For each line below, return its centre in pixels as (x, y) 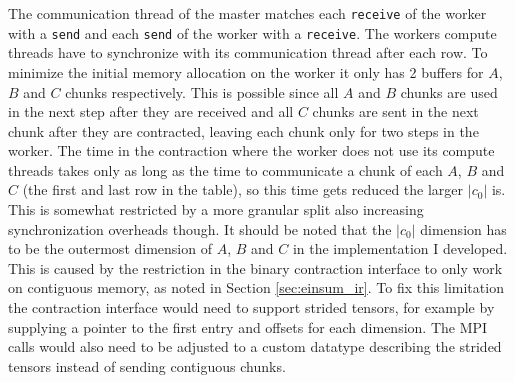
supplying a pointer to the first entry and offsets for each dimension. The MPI (248, 326)
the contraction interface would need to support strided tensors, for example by (251, 307)
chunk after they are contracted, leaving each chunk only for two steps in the (243, 130)
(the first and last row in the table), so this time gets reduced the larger (243, 189)
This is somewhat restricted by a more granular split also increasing (216, 209)
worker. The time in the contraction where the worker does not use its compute (251, 150)
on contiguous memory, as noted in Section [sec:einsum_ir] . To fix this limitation (256, 287)
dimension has (463, 228)
